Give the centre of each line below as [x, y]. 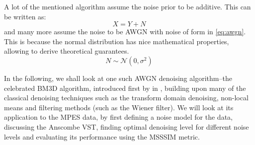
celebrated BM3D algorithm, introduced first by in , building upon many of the [125, 88]
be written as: [25, 16]
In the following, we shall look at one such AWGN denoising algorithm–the [118, 78]
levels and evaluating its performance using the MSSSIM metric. [102, 136]
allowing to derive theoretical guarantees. [67, 51]
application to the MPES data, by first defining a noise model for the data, [118, 117]
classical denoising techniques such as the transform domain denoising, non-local [126, 98]
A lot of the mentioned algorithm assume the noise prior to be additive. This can [127, 6]
